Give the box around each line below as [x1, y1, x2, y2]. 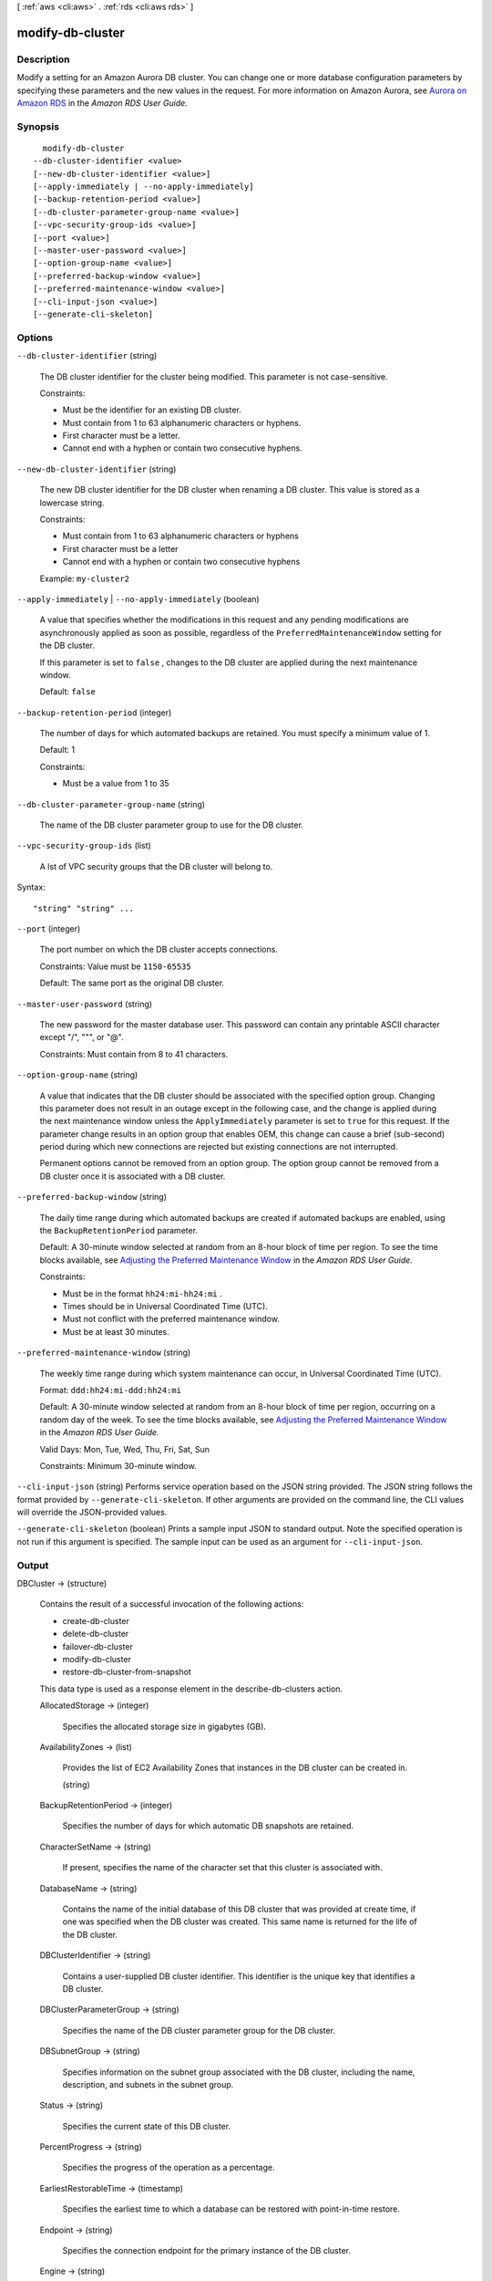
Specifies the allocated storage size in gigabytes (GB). [62, 1721, 266, 1732]
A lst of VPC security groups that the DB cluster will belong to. [39, 860, 273, 871]
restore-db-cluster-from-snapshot [62, 1666, 191, 1678]
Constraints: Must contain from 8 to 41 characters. [39, 1048, 229, 1059]
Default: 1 [39, 745, 76, 755]
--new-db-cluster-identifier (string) [16, 463, 177, 474]
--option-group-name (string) [16, 1069, 138, 1080]
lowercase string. [39, 497, 105, 508]
